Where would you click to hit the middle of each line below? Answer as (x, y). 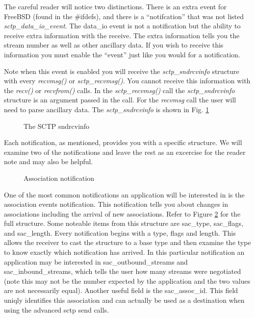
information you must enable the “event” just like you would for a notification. (122, 54)
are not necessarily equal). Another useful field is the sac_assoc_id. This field (121, 290)
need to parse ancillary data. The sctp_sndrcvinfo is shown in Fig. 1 (107, 109)
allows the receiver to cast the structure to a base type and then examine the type (127, 242)
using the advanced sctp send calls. (56, 309)
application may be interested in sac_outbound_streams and (96, 261)
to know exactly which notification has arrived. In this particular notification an (124, 252)
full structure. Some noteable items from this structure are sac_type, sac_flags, (124, 223)
